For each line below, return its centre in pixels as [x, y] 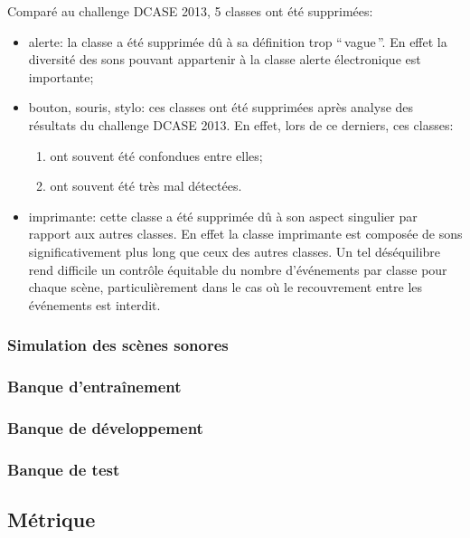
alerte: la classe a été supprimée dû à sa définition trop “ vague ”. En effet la [238, 41]
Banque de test [64, 469]
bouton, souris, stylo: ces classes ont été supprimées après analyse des [221, 107]
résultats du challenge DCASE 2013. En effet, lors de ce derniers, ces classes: [241, 124]
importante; [61, 76]
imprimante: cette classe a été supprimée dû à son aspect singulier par [223, 216]
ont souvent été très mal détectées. [146, 186]
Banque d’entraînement [94, 387]
